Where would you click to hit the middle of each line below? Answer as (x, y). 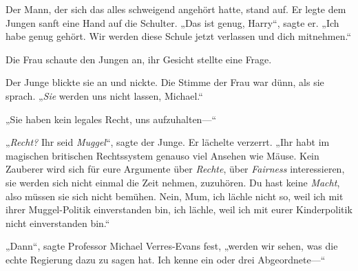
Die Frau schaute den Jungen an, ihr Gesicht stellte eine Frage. (139, 59)
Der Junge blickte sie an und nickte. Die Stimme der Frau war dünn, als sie (165, 82)
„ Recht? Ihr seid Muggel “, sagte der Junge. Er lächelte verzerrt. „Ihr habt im (168, 142)
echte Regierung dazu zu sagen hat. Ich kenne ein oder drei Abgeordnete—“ (166, 259)
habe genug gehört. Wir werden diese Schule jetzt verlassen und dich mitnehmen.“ (179, 36)
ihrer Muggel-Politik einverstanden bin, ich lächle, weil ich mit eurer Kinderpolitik (179, 209)
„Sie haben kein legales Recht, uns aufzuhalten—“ (111, 119)
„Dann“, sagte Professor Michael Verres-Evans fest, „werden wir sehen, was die (172, 246)
